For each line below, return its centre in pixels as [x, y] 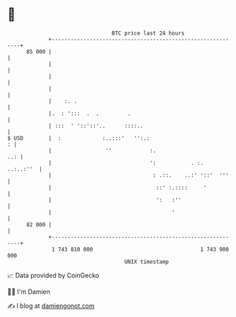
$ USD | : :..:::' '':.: [79, 138]
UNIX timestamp [147, 262]
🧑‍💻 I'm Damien [29, 292]
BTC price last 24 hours [148, 33]
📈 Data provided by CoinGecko [53, 275]
